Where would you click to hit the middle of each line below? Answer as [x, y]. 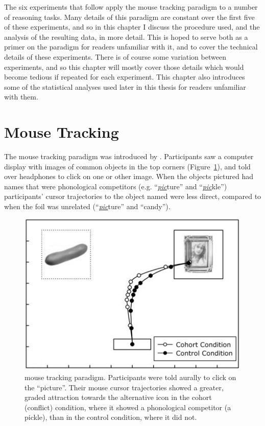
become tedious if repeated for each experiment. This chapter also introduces [125, 77]
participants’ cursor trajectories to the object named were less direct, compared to [133, 196]
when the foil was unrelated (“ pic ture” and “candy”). [87, 206]
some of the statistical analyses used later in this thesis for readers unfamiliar [125, 86]
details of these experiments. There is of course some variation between [115, 56]
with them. [21, 97]
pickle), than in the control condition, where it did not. [111, 417]
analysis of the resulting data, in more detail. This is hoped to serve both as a [126, 36]
